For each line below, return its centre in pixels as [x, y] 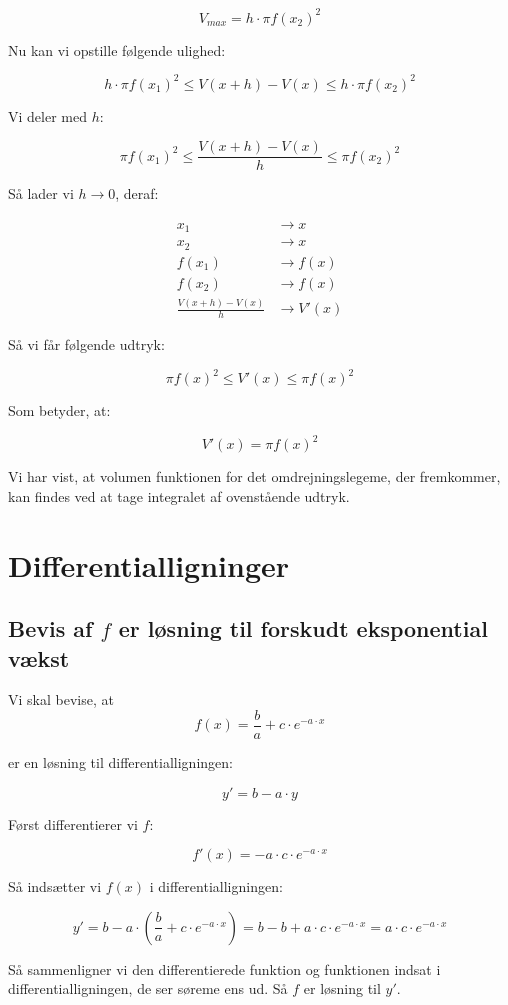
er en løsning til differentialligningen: [120, 762]
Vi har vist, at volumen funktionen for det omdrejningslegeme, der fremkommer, [254, 476]
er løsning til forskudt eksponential [303, 628]
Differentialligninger [149, 564]
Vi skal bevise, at [61, 699]
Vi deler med [47, 115]
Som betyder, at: [59, 410]
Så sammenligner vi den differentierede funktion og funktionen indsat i [224, 968]
